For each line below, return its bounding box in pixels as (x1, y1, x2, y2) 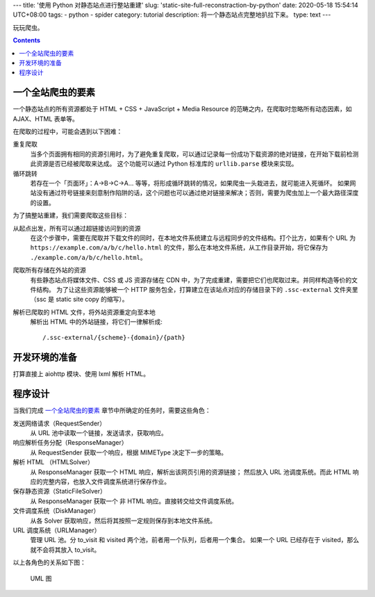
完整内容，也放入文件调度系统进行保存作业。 (42, 477, 170, 486)
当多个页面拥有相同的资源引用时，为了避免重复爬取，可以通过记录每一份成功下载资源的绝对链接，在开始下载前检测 (30, 149, 359, 158)
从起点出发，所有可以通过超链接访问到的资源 (12, 224, 141, 232)
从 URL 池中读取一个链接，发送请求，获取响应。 (30, 429, 168, 437)
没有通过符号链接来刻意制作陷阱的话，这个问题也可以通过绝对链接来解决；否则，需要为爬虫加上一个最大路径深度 (35, 188, 359, 197)
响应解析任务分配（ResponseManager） (12, 439, 128, 447)
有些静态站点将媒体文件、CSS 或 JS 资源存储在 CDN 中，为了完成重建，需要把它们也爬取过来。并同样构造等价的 (30, 275, 352, 284)
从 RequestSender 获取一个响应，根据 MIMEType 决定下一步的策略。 (30, 448, 228, 457)
